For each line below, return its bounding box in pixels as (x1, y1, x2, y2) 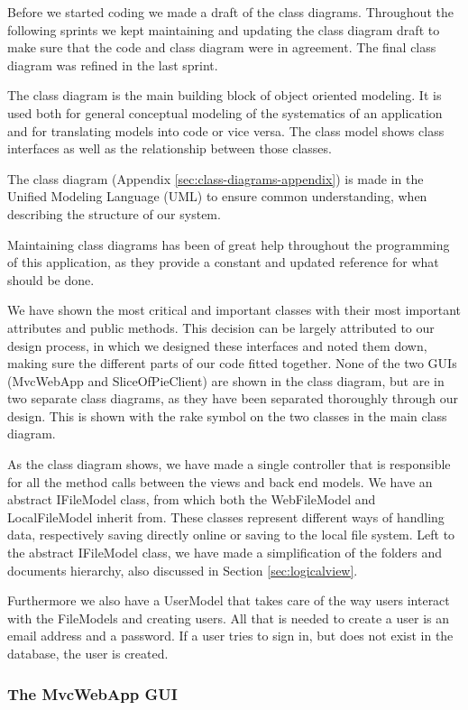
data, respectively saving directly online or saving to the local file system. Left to (7, 525, 455, 544)
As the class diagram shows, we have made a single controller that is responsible (7, 455, 451, 474)
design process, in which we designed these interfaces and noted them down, (7, 336, 427, 355)
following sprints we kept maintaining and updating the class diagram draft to (7, 20, 440, 39)
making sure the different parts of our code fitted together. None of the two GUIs (7, 354, 457, 373)
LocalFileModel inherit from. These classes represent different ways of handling (7, 507, 445, 526)
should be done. (7, 270, 95, 289)
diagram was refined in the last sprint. (7, 55, 218, 74)
